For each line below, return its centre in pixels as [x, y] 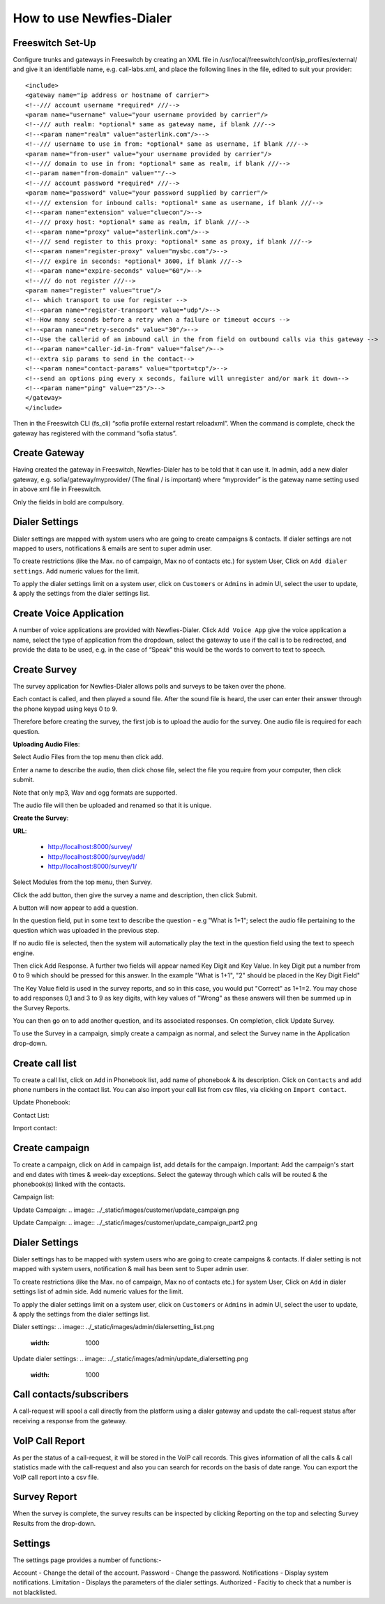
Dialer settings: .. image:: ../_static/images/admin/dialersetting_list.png [114, 1327]
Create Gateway [49, 453]
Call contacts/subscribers [71, 1394]
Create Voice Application [68, 614]
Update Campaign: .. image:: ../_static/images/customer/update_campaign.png [126, 1210]
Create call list [45, 1063]
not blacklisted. [35, 1592]
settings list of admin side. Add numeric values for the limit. [98, 1291]
